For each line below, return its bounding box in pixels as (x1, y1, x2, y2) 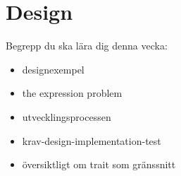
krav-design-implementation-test (22, 133, 161, 148)
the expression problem (22, 86, 123, 100)
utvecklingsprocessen (22, 109, 111, 124)
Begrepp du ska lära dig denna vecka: (6, 38, 168, 53)
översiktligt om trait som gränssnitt (22, 157, 176, 172)
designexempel (22, 61, 85, 76)
